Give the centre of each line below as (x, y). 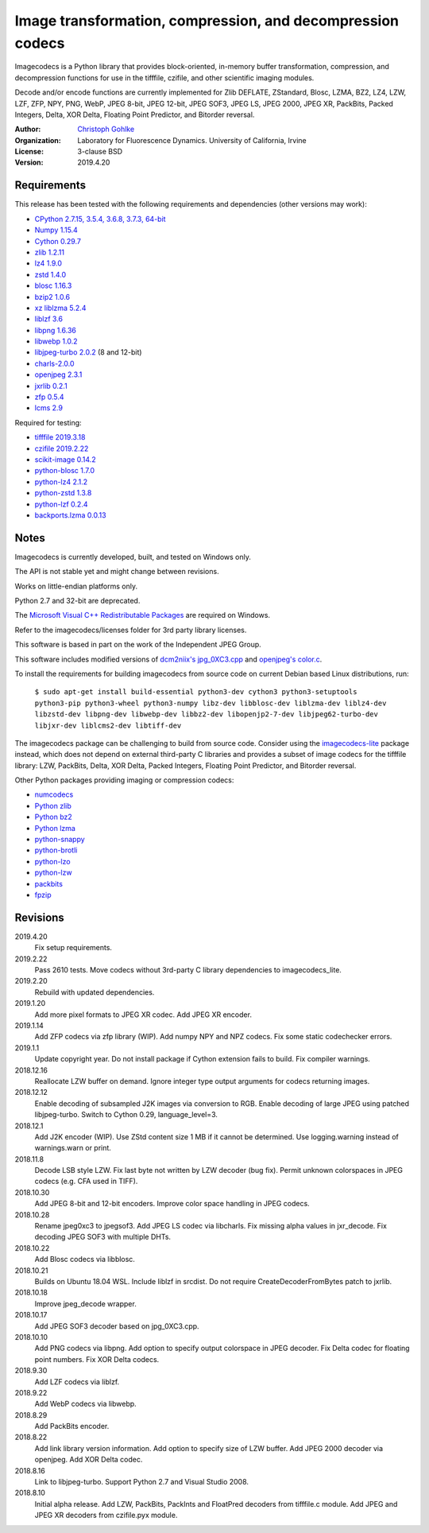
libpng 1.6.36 (56, 330)
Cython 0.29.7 (58, 241)
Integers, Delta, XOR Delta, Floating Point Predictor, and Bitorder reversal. (135, 114)
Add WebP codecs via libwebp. (85, 1404)
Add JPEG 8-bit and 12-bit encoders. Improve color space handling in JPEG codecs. (172, 1204)
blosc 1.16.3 (53, 285)
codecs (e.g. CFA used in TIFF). (86, 1182)
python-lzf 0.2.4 (61, 504)
